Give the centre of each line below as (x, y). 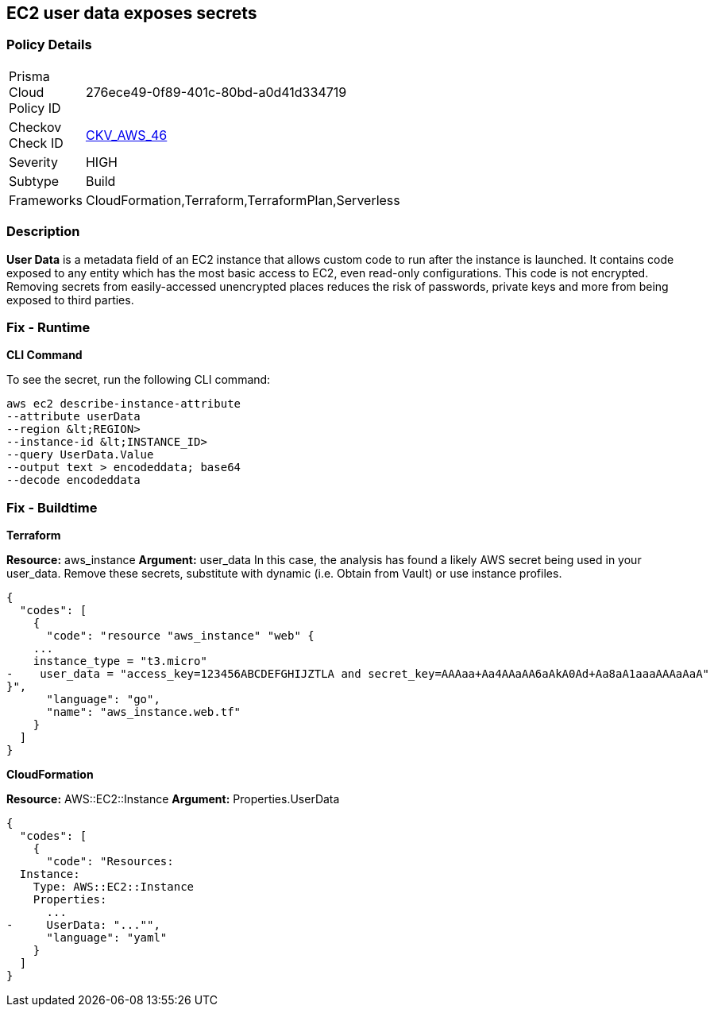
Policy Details (49, 45)
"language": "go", (103, 700)
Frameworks (46, 200)
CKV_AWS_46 (126, 135)
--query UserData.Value (80, 455)
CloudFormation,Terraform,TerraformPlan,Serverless (243, 200)
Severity (33, 162)
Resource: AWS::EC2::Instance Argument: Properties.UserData (173, 799)
